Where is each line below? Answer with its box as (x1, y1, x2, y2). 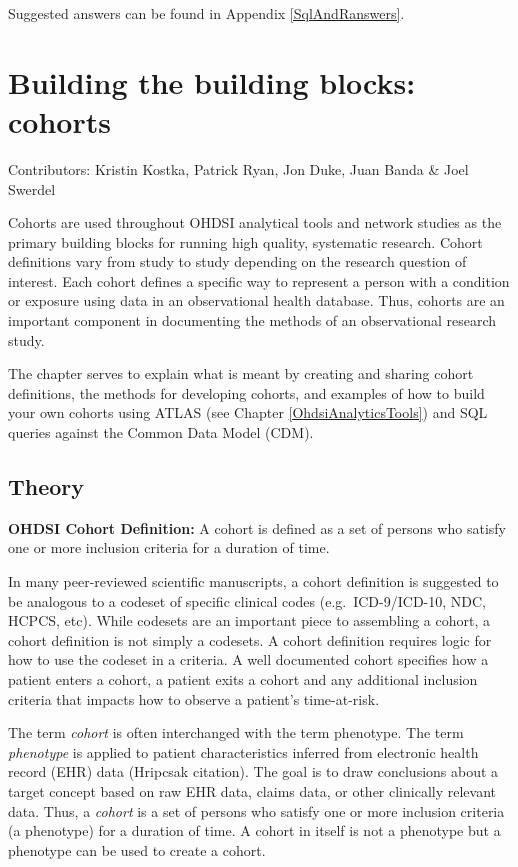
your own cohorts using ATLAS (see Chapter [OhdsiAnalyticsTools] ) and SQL (8, 402, 488, 423)
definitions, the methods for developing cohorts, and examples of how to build (8, 382, 485, 403)
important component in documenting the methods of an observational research (8, 310, 497, 331)
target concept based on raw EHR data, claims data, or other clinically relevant (8, 780, 496, 801)
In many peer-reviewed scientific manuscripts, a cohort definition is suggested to (8, 571, 499, 592)
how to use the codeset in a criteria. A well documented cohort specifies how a (8, 649, 489, 670)
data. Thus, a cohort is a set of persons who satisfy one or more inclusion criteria (8, 800, 505, 821)
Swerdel (8, 178, 56, 199)
